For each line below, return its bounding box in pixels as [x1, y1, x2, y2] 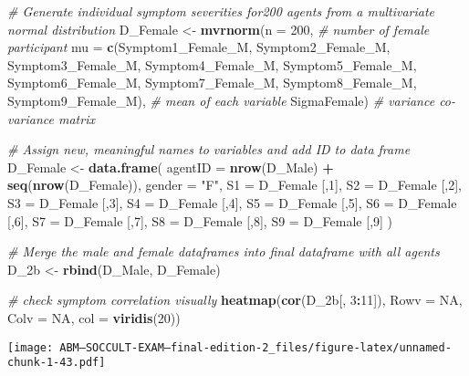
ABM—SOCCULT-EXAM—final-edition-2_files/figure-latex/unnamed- [59, 340, 452, 354]
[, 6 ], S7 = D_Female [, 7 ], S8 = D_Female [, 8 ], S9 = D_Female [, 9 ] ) [7, 211, 393, 230]
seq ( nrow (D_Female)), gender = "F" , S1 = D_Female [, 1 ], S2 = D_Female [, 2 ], [7, 175, 462, 194]
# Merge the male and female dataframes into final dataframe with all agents [7, 242, 440, 261]
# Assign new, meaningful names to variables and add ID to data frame [7, 140, 411, 159]
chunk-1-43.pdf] [7, 356, 106, 370]
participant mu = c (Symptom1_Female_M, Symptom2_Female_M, [7, 37, 391, 57]
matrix [57, 109, 95, 128]
